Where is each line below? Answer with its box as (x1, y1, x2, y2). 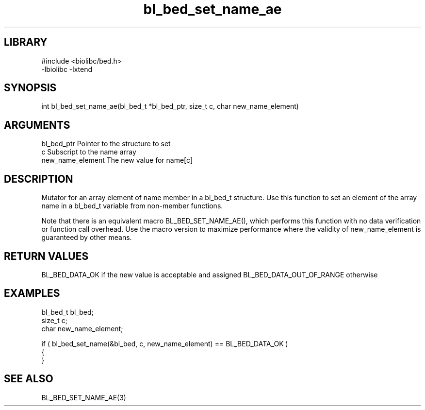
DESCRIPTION (4, 172, 73, 185)
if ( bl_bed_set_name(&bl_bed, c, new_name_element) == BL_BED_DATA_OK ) (41, 339, 288, 348)
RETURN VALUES (4, 250, 89, 262)
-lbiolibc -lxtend (41, 65, 93, 73)
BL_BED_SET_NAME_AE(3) (41, 393, 126, 402)
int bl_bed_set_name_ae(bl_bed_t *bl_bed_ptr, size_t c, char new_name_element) (41, 102, 299, 111)
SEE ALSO (4, 373, 53, 385)
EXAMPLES (4, 287, 60, 300)
